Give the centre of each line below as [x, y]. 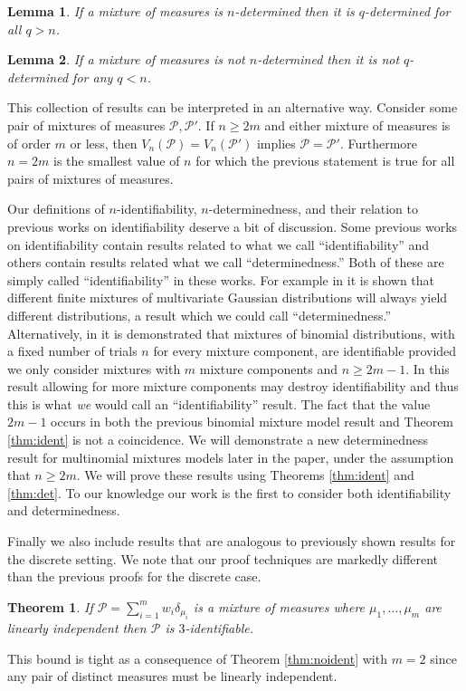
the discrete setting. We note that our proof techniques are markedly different [223, 558]
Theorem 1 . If [50, 606]
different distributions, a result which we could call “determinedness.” [200, 315]
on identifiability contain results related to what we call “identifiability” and [219, 244]
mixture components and [268, 368]
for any [93, 77]
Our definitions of [56, 209]
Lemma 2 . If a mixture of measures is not [126, 59]
